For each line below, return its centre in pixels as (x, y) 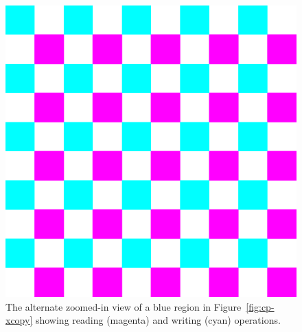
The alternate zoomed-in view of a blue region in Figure (124, 306)
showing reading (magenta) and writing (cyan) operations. (158, 320)
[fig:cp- (260, 306)
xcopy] (19, 320)
